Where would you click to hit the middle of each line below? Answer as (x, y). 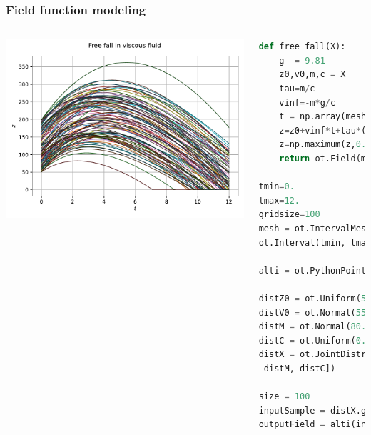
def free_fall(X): (302, 47)
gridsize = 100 (289, 215)
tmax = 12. (279, 200)
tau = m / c (297, 89)
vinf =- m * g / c (308, 102)
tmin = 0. (276, 187)
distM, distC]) (300, 368)
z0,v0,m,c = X (312, 75)
